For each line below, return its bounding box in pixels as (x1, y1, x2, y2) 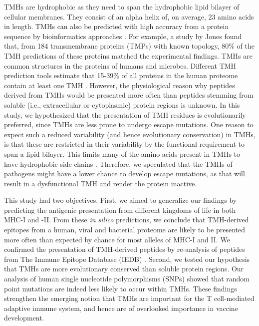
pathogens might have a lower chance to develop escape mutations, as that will (4, 168, 245, 179)
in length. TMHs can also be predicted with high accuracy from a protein (4, 21, 229, 32)
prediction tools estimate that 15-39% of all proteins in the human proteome (4, 70, 238, 81)
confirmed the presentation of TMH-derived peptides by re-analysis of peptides (4, 244, 245, 254)
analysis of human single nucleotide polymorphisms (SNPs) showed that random (4, 273, 250, 284)
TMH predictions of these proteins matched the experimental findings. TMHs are (4, 50, 253, 61)
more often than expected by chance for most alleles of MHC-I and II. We (4, 234, 230, 244)
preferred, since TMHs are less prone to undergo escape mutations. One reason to (4, 119, 254, 130)
